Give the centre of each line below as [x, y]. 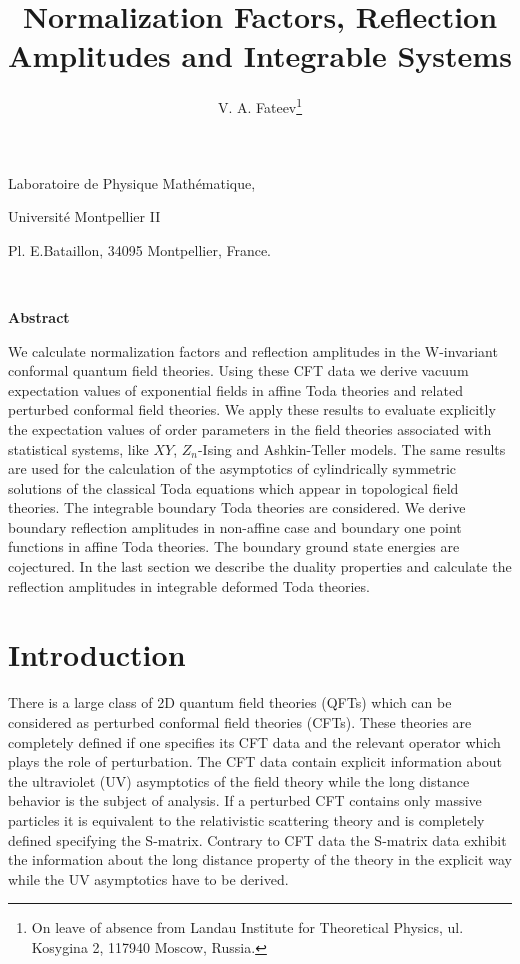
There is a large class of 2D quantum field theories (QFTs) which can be [230, 702]
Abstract [39, 316]
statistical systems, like [78, 448]
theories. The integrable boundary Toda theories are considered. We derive [237, 507]
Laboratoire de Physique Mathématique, [132, 182]
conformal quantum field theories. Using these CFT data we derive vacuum [238, 370]
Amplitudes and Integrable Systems [260, 55]
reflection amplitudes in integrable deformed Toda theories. [189, 585]
